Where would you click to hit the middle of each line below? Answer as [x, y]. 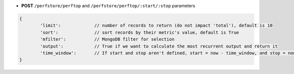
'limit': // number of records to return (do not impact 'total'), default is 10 [156, 25]
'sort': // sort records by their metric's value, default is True [140, 32]
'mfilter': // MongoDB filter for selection [107, 39]
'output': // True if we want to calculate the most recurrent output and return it [159, 46]
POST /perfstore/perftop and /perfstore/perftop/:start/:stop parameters [108, 6]
